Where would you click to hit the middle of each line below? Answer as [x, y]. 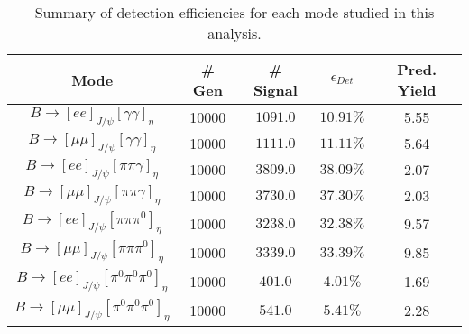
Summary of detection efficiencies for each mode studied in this [234, 12]
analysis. [234, 33]
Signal [275, 90]
